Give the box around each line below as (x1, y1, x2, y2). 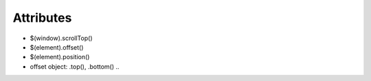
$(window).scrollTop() (30, 34, 93, 42)
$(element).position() (30, 53, 90, 61)
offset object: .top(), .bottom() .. (30, 62, 120, 71)
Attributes (12, 10, 72, 25)
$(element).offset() (30, 43, 84, 51)
